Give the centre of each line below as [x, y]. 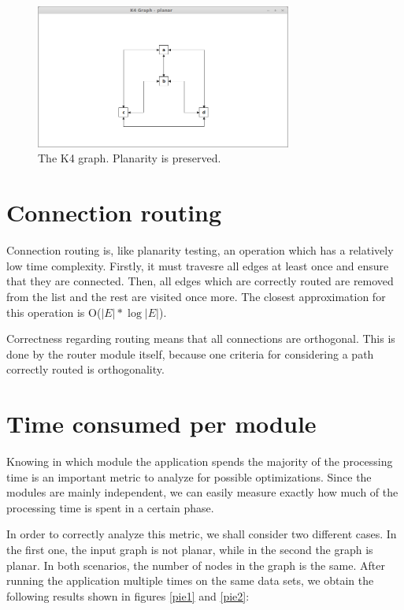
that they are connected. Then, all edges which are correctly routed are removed [200, 281]
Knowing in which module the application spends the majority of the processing [200, 461]
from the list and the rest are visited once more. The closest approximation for [196, 296]
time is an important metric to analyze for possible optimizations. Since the [189, 476]
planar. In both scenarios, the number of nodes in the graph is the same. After [196, 565]
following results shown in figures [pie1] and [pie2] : [128, 595]
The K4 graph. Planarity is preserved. [130, 158]
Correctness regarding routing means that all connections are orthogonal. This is [201, 338]
